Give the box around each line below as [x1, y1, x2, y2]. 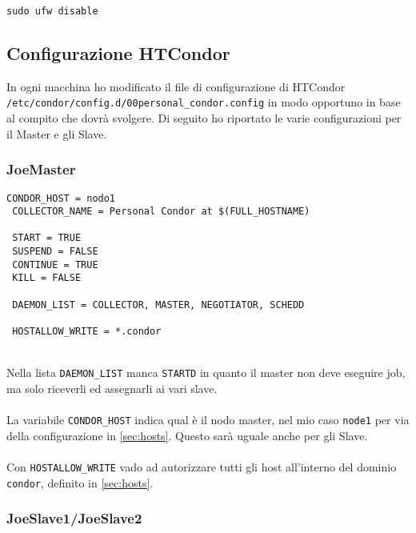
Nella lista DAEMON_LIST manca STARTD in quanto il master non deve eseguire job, [6, 364, 406, 381]
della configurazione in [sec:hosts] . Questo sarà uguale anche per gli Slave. [6, 427, 368, 443]
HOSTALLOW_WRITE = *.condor [12, 326, 162, 338]
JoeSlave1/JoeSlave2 [6, 508, 142, 528]
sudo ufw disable [6, 6, 98, 17]
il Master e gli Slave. [6, 125, 107, 142]
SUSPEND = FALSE [12, 246, 98, 258]
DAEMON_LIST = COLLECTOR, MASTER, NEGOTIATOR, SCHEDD [12, 299, 305, 311]
